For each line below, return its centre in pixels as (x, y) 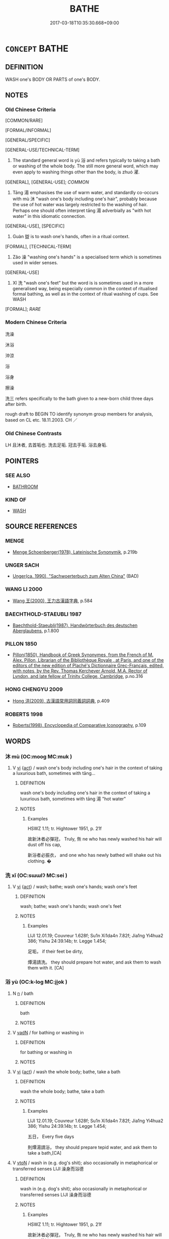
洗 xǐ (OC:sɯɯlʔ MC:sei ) (36, 876)
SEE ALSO (18, 476)
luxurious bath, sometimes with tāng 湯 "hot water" (73, 799)
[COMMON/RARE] (24, 121)
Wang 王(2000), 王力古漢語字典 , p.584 (53, 601)
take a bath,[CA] (45, 1153)
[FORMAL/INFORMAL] (28, 130)
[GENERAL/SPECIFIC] (28, 140)
